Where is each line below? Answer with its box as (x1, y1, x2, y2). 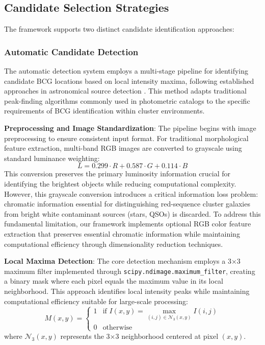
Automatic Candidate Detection (4, 45, 139, 58)
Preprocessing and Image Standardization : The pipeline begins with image (4, 122, 256, 133)
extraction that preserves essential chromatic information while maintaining (4, 228, 240, 239)
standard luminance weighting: (4, 152, 100, 163)
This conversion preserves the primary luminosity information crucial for (4, 168, 231, 179)
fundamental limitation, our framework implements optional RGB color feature (4, 218, 251, 229)
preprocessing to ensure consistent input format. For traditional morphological (4, 132, 249, 143)
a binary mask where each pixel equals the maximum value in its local (4, 275, 223, 286)
